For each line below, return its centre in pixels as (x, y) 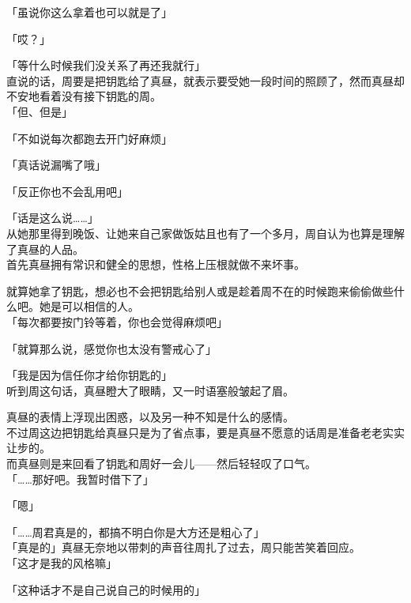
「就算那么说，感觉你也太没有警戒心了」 (111, 348)
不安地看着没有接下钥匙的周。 (84, 96)
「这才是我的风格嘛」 (62, 563)
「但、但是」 (40, 111)
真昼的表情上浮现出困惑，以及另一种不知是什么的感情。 (150, 417)
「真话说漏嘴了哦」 (56, 165)
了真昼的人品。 (45, 249)
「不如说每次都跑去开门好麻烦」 (89, 138)
